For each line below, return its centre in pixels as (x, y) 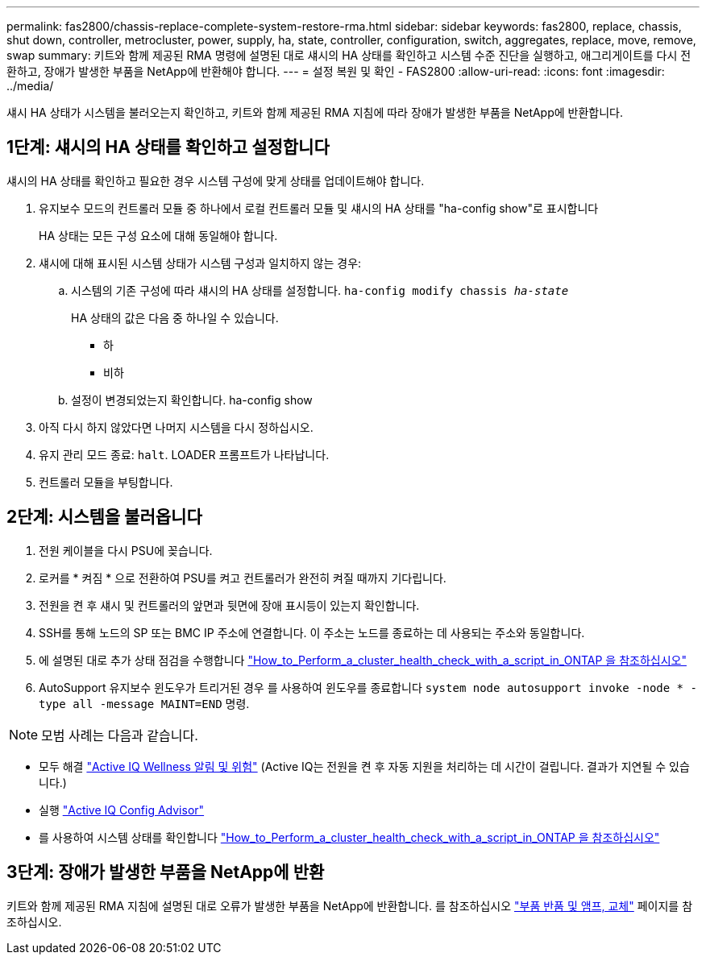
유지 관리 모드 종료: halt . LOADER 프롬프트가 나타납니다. (184, 454)
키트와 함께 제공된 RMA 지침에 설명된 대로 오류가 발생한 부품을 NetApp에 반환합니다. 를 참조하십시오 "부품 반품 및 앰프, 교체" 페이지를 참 (350, 905)
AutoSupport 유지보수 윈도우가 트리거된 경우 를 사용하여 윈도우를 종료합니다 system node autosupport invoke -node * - (368, 687)
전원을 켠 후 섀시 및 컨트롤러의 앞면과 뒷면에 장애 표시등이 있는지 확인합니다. (229, 605)
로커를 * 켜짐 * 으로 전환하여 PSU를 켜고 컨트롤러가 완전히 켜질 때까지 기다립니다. (243, 578)
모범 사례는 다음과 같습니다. (120, 735)
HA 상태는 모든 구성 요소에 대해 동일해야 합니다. (158, 235)
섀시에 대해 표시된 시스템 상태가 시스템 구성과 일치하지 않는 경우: (200, 263)
